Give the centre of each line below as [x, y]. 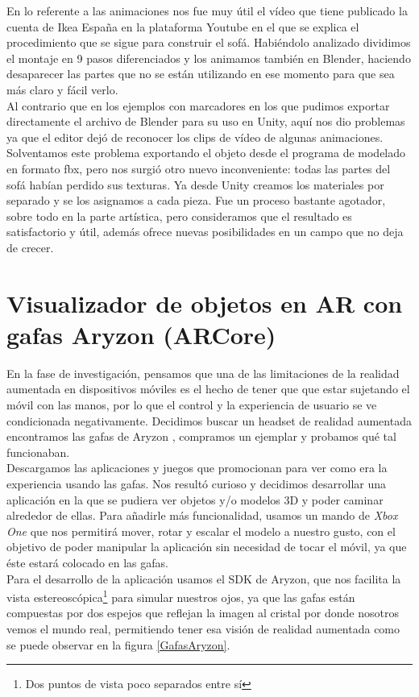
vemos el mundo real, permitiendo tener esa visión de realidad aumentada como [203, 628]
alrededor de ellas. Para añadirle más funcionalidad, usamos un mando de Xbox [202, 515]
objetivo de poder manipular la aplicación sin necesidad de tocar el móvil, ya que [207, 547]
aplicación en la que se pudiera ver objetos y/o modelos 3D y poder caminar [195, 499]
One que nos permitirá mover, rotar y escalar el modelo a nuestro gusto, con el [201, 531]
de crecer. [30, 247]
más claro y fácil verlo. [62, 89]
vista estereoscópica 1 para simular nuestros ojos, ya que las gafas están [181, 596]
